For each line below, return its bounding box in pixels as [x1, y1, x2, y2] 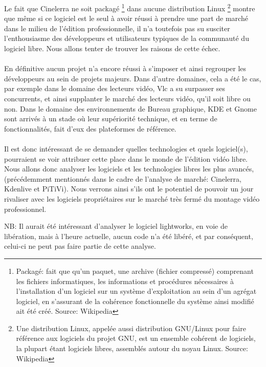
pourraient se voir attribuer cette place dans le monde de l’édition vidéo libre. [4, 153, 248, 164]
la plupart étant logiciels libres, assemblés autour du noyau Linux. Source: [16, 343, 248, 354]
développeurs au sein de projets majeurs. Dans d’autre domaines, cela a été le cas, [4, 73, 261, 83]
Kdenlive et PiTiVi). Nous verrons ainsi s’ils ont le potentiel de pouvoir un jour [4, 183, 254, 194]
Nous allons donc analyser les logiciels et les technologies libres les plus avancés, [4, 163, 254, 174]
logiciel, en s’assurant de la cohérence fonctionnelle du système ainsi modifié [16, 295, 254, 306]
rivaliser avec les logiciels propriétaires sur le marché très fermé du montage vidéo [4, 193, 260, 204]
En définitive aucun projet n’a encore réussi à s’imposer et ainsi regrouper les [4, 63, 247, 74]
